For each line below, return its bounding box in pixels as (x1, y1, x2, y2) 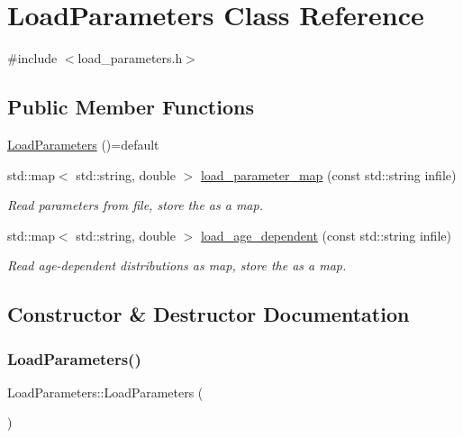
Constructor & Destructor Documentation (7, 300, 410, 328)
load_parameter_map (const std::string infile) (200, 165, 457, 184)
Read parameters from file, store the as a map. (7, 196, 263, 214)
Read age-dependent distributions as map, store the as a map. (7, 256, 347, 275)
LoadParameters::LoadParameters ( (7, 382, 204, 401)
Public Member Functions (7, 93, 254, 121)
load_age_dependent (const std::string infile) (200, 225, 451, 244)
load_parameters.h (77, 49, 183, 68)
